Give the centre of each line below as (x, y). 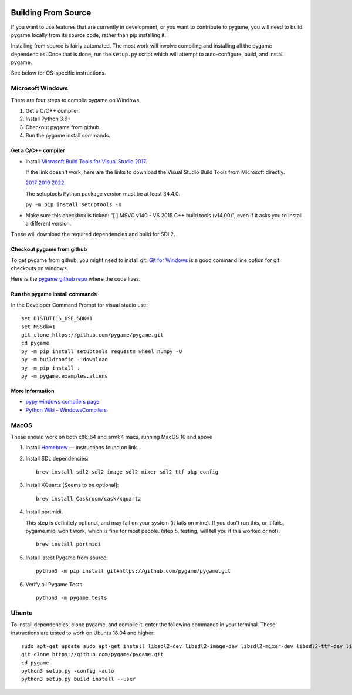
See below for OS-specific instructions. (58, 73)
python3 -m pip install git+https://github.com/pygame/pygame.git (133, 571)
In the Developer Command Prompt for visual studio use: (79, 305)
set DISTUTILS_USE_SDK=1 (57, 318)
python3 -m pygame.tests (72, 597)
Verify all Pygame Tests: (55, 584)
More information (33, 391)
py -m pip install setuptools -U (74, 205)
